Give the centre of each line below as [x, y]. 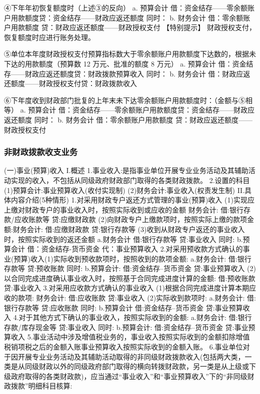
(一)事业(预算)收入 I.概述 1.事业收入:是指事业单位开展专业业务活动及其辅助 [126, 170]
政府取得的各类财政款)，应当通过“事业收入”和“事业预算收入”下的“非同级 [129, 376]
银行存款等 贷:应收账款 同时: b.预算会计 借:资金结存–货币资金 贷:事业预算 [123, 307]
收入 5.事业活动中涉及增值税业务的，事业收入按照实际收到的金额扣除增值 [130, 337]
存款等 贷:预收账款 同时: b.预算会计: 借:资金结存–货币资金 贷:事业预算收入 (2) [130, 268]
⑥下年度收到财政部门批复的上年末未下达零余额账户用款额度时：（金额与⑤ [125, 100]
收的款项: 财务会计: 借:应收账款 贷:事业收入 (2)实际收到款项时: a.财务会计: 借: [130, 298]
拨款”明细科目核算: [41, 386]
